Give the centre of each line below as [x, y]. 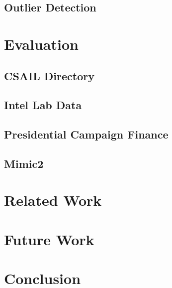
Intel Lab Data [43, 105]
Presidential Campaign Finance [86, 134]
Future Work [49, 239]
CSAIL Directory [49, 75]
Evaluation [41, 44]
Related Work [53, 200]
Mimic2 [24, 163]
